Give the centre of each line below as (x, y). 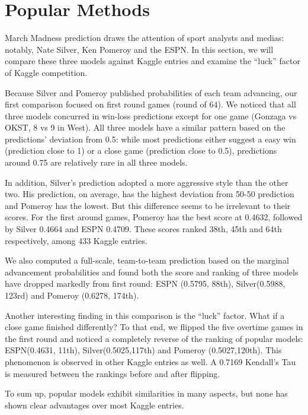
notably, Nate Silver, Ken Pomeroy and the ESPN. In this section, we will (139, 49)
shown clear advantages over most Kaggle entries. (94, 405)
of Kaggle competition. (46, 72)
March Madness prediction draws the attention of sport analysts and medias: (145, 38)
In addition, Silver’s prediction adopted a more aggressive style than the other (147, 182)
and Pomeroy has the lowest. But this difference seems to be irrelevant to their (148, 205)
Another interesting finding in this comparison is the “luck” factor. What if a (145, 315)
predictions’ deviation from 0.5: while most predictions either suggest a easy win (150, 139)
